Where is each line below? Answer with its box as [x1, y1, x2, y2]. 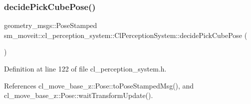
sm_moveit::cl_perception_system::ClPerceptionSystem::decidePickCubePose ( [4, 29, 248, 40]
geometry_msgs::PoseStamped [4, 20, 97, 30]
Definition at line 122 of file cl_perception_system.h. [4, 63, 167, 73]
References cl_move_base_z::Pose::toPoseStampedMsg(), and [4, 80, 194, 90]
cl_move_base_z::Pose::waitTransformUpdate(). [4, 90, 153, 100]
